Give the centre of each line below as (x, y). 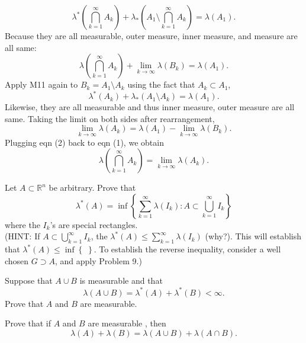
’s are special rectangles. (94, 224)
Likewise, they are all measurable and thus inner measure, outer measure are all (150, 107)
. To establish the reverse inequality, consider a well (187, 249)
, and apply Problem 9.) (98, 260)
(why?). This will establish (253, 236)
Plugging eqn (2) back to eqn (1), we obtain (84, 142)
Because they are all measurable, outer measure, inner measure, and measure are (151, 36)
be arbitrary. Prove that (92, 187)
